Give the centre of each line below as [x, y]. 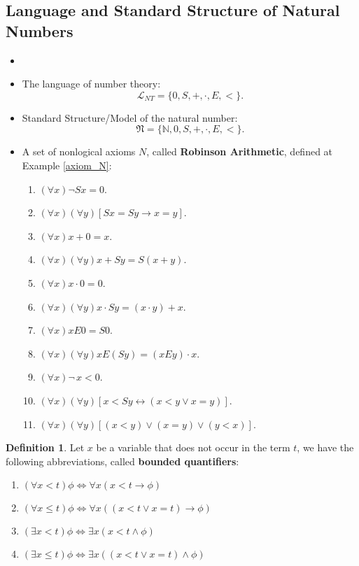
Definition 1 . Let [45, 447]
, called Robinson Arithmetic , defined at [240, 151]
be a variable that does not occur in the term [193, 447]
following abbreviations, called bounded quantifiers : [122, 461]
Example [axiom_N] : [67, 165]
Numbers [40, 30]
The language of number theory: [91, 84]
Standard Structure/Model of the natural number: [130, 117]
